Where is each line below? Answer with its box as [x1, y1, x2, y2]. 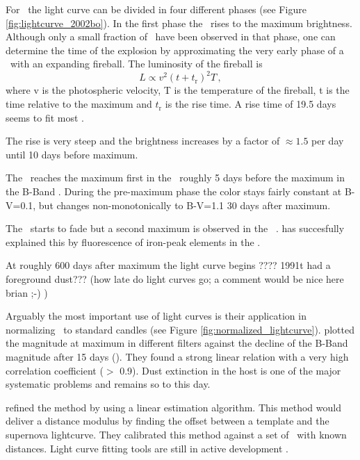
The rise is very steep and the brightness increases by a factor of [6, 133, 280, 148]
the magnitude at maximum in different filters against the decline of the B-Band [6, 336, 348, 350]
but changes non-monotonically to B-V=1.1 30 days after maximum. [38, 197, 331, 212]
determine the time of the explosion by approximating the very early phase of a [6, 42, 344, 57]
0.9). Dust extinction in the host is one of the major [120, 363, 341, 377]
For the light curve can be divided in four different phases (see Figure [6, 2, 306, 16]
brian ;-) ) [6, 285, 48, 299]
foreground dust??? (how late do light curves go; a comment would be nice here [6, 272, 344, 286]
